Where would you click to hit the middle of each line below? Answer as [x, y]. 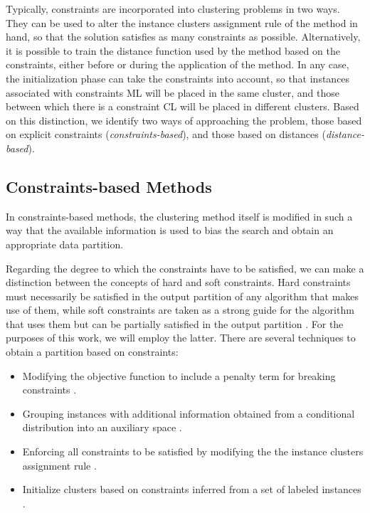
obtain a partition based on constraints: [92, 352]
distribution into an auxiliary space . [102, 427]
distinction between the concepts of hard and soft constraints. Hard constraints [178, 282]
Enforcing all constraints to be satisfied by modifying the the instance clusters [193, 451]
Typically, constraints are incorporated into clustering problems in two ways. [173, 9]
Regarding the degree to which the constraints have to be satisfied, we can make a [185, 268]
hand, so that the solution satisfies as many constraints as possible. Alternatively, [183, 37]
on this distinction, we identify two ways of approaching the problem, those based [184, 120]
